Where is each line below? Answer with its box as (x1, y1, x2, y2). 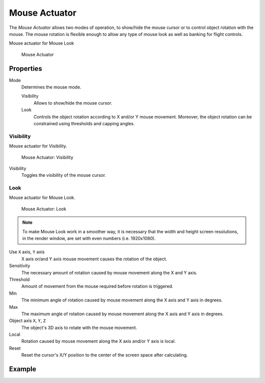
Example (9, 365, 36, 373)
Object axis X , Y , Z (9, 318, 46, 324)
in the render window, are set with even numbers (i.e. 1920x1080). (22, 235, 156, 241)
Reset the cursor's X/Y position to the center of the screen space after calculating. (21, 352, 188, 358)
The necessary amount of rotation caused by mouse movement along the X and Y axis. (21, 270, 198, 275)
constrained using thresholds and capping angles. (33, 120, 135, 126)
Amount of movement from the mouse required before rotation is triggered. (21, 283, 174, 289)
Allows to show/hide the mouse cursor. (33, 100, 112, 106)
